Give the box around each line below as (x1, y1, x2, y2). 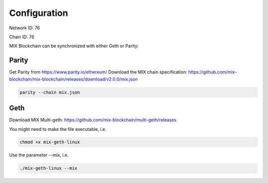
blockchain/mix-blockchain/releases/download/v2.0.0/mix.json (9, 76, 138, 82)
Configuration (9, 7, 68, 18)
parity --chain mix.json (19, 90, 80, 95)
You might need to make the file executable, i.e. (9, 126, 107, 132)
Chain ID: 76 (9, 34, 35, 40)
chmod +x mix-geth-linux (19, 139, 80, 145)
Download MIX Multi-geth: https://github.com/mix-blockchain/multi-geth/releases (9, 117, 177, 123)
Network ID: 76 (9, 25, 40, 31)
